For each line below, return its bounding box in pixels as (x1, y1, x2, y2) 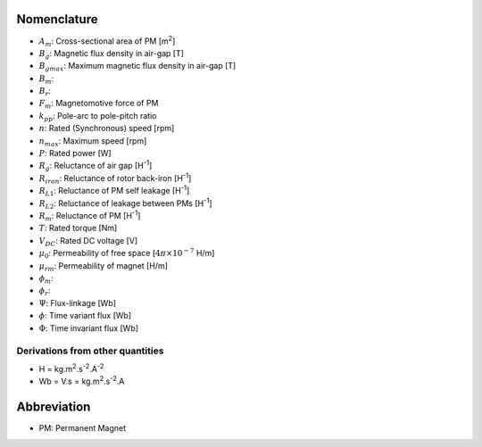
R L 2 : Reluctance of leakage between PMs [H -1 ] (38, 196, 213, 211)
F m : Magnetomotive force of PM (38, 98, 159, 111)
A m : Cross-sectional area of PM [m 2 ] (38, 34, 176, 48)
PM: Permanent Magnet (38, 422, 127, 433)
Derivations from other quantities (16, 344, 164, 357)
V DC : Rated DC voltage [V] (38, 235, 138, 248)
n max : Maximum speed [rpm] (38, 135, 147, 148)
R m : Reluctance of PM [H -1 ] (38, 209, 141, 223)
